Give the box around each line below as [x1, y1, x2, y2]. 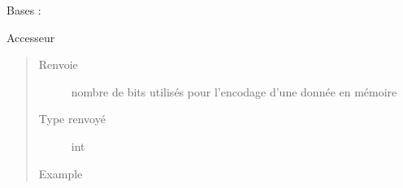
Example [38, 164, 83, 182]
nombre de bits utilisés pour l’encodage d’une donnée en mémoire [71, 83, 397, 100]
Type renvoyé [38, 110, 106, 127]
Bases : [6, 2, 41, 18]
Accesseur [6, 28, 55, 45]
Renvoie [38, 56, 78, 73]
